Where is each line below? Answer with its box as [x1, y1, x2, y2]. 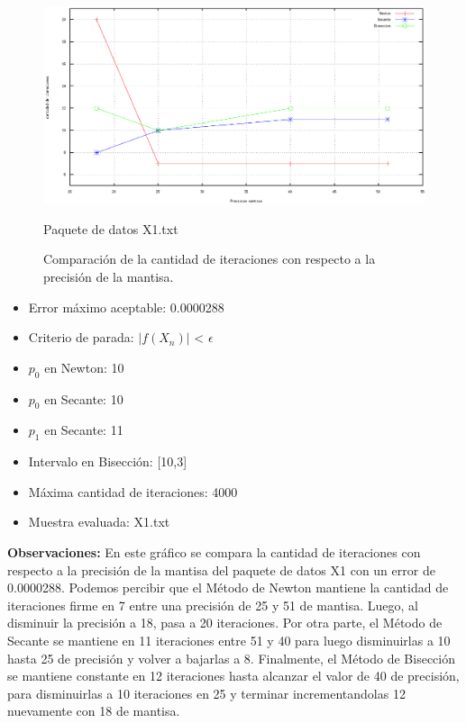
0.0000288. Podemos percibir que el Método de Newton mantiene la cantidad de [7, 578, 449, 597]
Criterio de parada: [28, 328, 134, 347]
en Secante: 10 [44, 389, 123, 408]
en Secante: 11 [44, 420, 123, 439]
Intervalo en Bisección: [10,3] [28, 452, 187, 471]
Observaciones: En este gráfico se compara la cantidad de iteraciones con [7, 542, 421, 561]
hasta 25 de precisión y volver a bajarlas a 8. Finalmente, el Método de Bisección [7, 648, 455, 667]
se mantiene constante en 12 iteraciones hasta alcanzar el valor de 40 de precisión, [7, 666, 460, 685]
